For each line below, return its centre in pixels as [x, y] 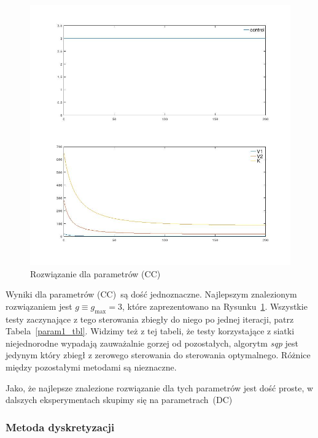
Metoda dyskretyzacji [60, 427]
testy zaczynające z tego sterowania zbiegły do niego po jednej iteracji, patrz [150, 319]
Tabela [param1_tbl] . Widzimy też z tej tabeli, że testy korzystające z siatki [150, 331]
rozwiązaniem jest [39, 306]
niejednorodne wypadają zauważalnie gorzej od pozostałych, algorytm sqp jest [152, 343]
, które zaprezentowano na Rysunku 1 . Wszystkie [215, 306]
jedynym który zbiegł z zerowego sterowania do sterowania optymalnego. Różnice [158, 355]
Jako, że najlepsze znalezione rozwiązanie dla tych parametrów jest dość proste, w [160, 387]
